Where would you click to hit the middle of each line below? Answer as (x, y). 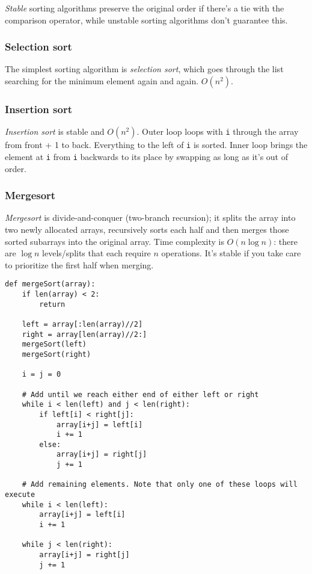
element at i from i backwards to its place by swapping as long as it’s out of (147, 156)
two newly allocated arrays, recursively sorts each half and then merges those (147, 229)
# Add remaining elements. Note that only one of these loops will (160, 485)
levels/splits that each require (96, 253)
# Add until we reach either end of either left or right (140, 394)
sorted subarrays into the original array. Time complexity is (115, 241)
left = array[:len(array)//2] (82, 324)
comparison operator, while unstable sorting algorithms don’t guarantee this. (146, 20)
